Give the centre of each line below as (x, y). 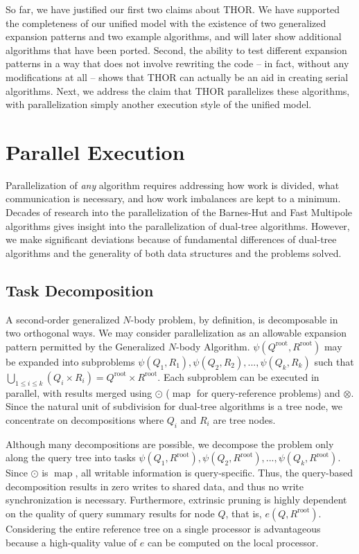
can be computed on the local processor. (233, 542)
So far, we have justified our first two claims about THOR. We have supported (173, 9)
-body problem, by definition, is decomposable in (234, 319)
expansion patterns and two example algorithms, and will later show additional (174, 36)
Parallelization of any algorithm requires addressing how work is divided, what (173, 185)
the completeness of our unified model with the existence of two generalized (166, 23)
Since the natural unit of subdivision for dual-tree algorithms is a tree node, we (174, 406)
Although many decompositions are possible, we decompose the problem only (170, 444)
